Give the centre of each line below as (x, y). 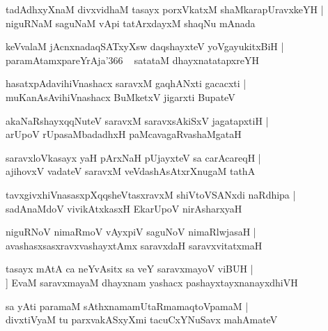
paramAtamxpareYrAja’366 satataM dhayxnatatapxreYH (132, 60)
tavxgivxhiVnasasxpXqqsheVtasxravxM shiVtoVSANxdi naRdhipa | (151, 194)
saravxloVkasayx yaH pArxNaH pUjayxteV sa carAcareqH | (133, 157)
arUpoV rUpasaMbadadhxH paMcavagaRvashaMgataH (124, 134)
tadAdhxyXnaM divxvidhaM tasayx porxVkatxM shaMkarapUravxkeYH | (165, 9)
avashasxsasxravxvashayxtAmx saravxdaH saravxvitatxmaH (134, 245)
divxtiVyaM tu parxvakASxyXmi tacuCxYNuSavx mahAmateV (142, 320)
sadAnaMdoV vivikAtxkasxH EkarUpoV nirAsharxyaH (124, 208)
